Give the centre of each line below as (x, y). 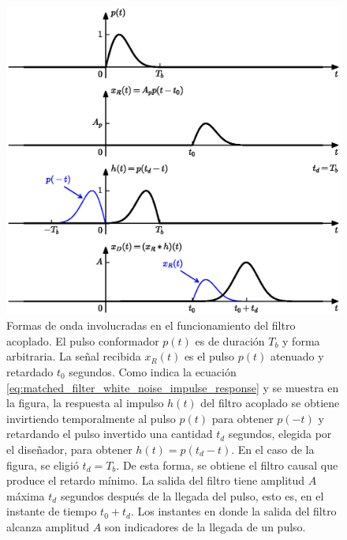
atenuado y (297, 356)
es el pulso (209, 356)
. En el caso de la (273, 449)
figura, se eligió (43, 464)
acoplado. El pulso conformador (83, 340)
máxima (26, 495)
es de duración (230, 340)
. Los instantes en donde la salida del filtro (233, 511)
